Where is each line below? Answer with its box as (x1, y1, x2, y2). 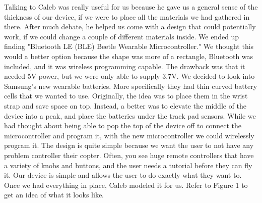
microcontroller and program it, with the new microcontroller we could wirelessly (4, 130, 254, 140)
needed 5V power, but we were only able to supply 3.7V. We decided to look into (4, 71, 255, 81)
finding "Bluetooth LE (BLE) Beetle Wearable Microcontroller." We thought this (4, 41, 254, 52)
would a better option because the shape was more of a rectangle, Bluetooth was (4, 50, 253, 61)
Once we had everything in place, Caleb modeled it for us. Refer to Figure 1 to (4, 179, 248, 190)
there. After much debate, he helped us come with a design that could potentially (4, 21, 256, 32)
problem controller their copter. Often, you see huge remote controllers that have (4, 149, 254, 160)
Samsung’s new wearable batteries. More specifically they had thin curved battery (4, 80, 257, 91)
